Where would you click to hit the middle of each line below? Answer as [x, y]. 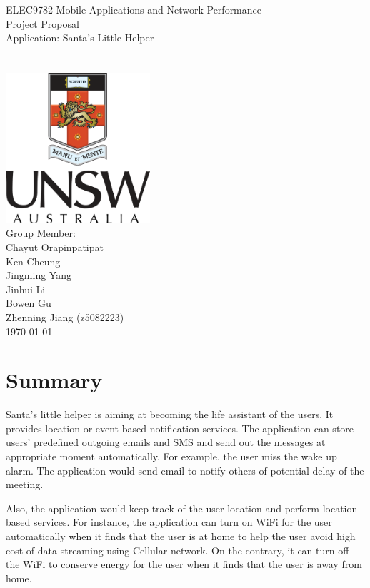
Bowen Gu [29, 303]
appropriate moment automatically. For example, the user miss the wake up [171, 456]
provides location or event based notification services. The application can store [180, 428]
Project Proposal [42, 23]
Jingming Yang [39, 275]
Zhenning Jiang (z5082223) [65, 316]
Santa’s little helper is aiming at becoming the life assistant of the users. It [170, 414]
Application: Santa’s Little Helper [80, 37]
